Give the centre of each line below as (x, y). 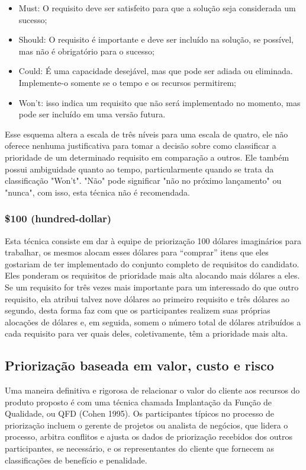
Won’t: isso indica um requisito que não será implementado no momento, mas (160, 102)
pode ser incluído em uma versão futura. (92, 114)
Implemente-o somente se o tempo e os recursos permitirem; (127, 82)
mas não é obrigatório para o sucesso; (86, 51)
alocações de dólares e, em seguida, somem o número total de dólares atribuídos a (153, 322)
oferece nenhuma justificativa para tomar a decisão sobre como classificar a (141, 146)
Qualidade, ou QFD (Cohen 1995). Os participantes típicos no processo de (140, 413)
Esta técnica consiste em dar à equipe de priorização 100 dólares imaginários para (153, 240)
